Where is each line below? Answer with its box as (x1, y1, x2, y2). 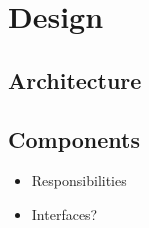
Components (8, 123, 140, 154)
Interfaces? (31, 203, 98, 224)
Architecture (8, 64, 142, 95)
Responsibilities (31, 170, 127, 191)
